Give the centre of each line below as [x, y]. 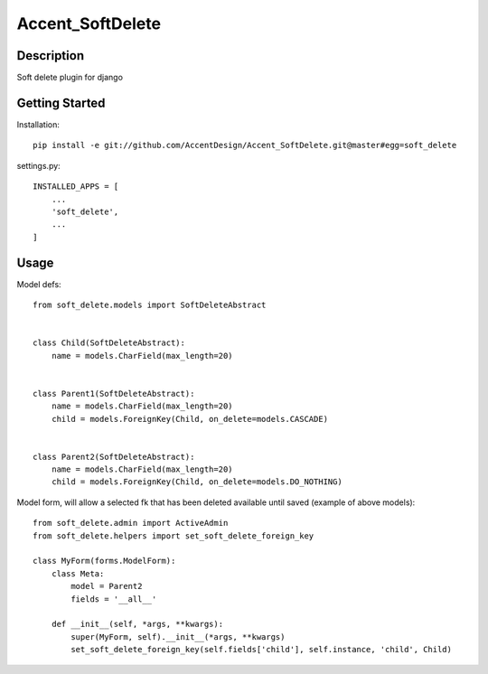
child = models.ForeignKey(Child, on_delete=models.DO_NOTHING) [197, 482]
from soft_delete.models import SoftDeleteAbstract [150, 305]
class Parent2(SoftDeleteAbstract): [114, 457]
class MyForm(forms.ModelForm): [104, 561]
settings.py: [38, 165]
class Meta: [78, 573]
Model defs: [39, 284]
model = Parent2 [107, 586]
